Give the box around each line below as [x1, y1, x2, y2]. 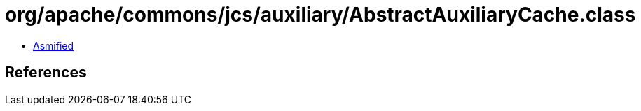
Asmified [33, 39, 74, 52]
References [5, 64, 87, 82]
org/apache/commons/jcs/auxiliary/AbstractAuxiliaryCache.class [5, 3, 636, 27]
